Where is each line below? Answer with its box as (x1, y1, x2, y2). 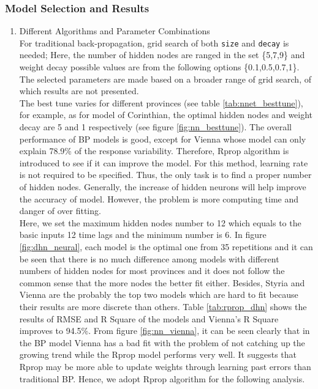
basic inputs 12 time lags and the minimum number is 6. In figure (19, 228, 267, 241)
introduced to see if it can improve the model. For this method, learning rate (19, 156, 308, 169)
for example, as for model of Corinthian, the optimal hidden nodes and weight (19, 108, 313, 121)
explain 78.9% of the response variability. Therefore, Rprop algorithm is (19, 144, 289, 157)
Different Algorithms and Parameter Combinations (19, 24, 210, 37)
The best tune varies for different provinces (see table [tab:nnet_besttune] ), (19, 96, 303, 109)
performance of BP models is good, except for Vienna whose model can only (19, 132, 306, 145)
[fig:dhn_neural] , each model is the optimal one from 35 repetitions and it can (19, 240, 313, 253)
